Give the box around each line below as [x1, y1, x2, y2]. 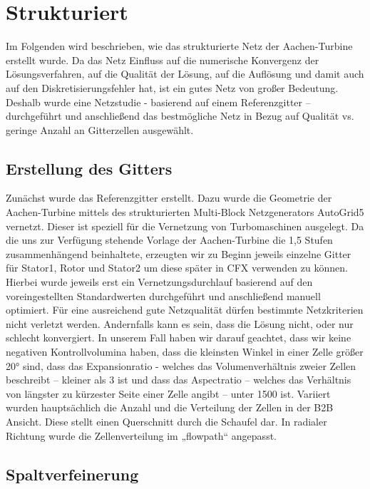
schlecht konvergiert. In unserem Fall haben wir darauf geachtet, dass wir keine [6, 330, 351, 345]
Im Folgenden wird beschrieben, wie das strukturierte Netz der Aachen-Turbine [6, 38, 353, 53]
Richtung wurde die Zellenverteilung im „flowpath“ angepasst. [6, 428, 277, 443]
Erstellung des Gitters [6, 157, 173, 179]
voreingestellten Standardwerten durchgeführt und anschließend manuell [6, 288, 321, 303]
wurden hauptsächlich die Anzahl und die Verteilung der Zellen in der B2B [6, 400, 334, 415]
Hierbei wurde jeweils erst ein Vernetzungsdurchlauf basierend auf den [6, 274, 313, 289]
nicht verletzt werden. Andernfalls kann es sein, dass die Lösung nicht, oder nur [6, 316, 354, 331]
